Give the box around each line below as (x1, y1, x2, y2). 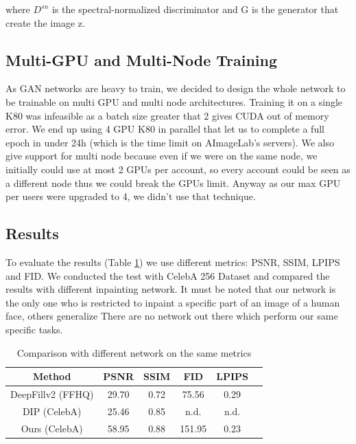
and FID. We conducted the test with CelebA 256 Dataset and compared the (5, 268, 330, 282)
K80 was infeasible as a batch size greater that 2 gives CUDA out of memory (5, 108, 329, 122)
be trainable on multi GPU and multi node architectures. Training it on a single (5, 94, 343, 109)
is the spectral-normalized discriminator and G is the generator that (52, 2, 339, 16)
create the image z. (5, 15, 85, 30)
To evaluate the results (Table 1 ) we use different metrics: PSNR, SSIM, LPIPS (5, 254, 340, 269)
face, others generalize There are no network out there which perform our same (5, 309, 338, 323)
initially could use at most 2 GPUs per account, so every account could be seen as (5, 162, 351, 176)
